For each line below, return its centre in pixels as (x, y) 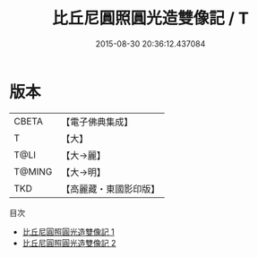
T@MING (33, 171)
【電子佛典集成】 (97, 122)
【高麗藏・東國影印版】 (111, 189)
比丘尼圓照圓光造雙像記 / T (150, 18)
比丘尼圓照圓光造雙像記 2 (69, 243)
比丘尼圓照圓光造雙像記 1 (68, 231)
